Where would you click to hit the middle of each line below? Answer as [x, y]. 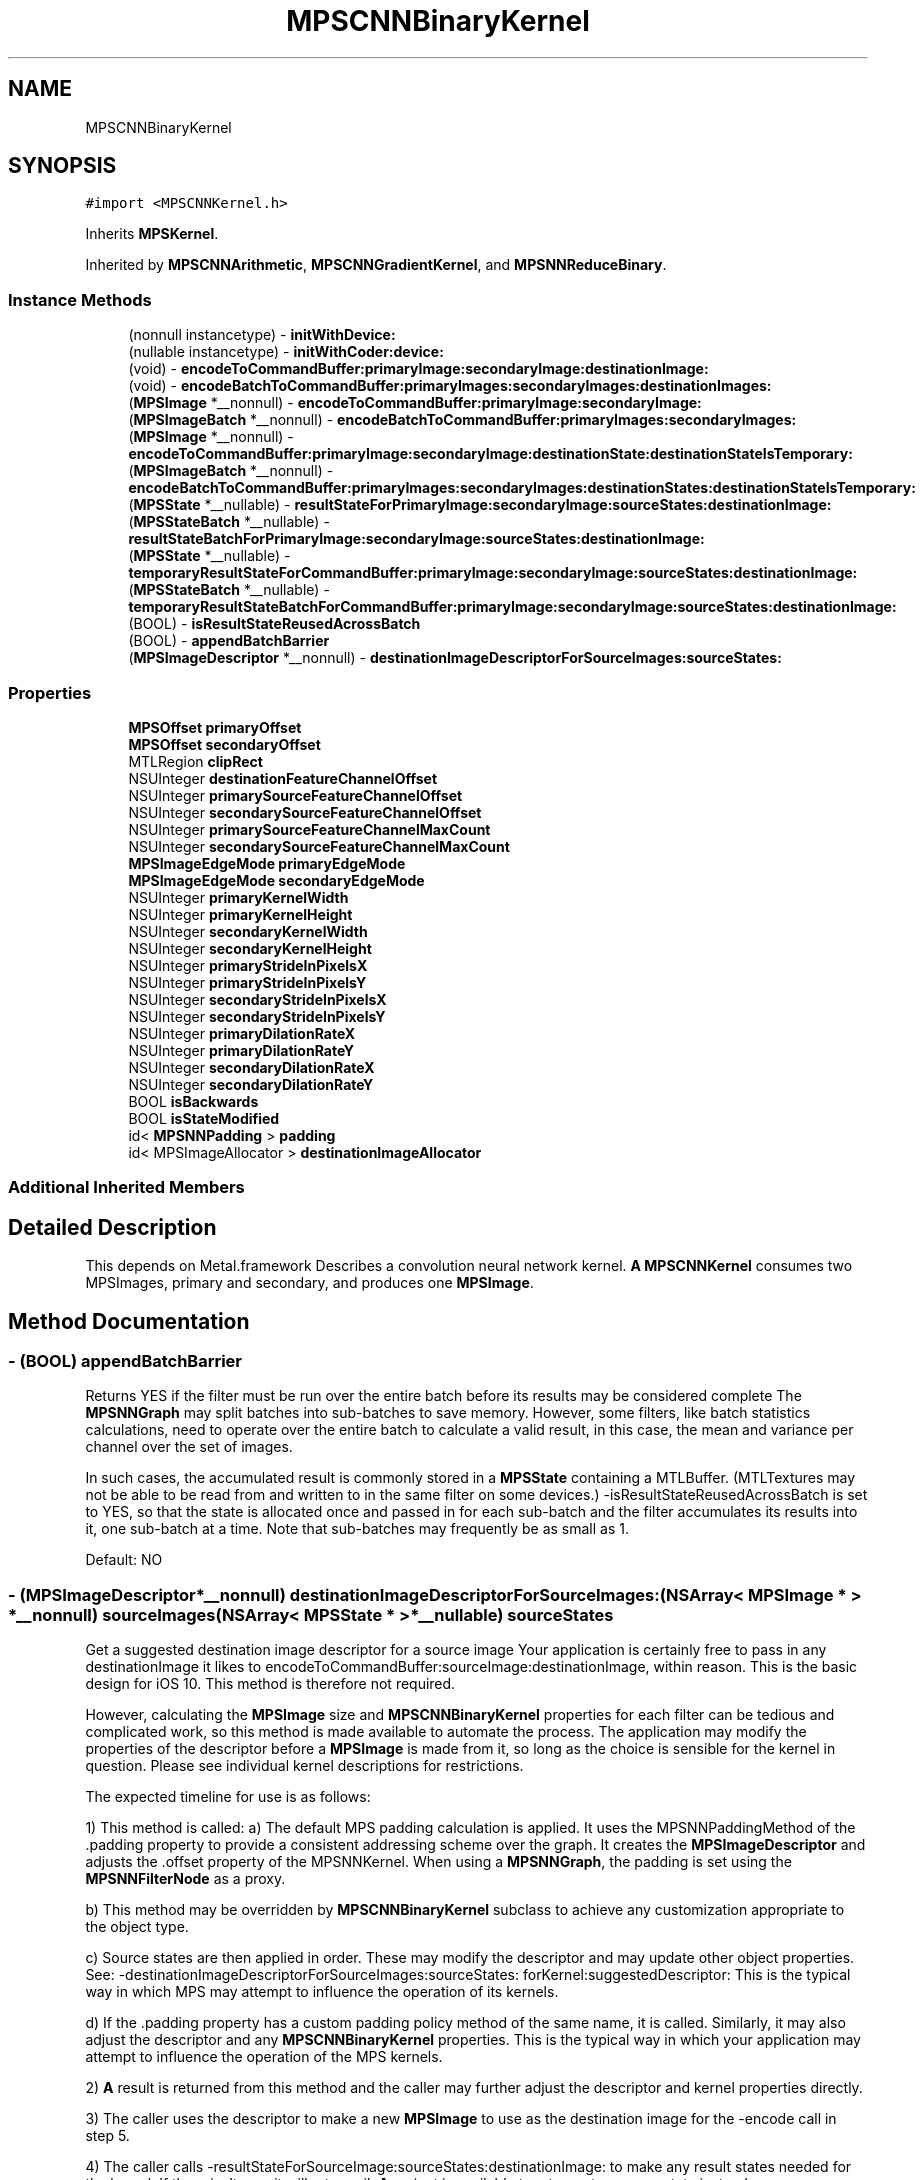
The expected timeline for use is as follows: [228, 1797]
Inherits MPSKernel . [152, 234]
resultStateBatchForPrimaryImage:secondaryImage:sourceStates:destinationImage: [416, 539]
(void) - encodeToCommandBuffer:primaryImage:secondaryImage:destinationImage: [418, 369]
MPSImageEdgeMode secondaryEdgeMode [276, 880]
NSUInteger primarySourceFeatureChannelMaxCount [309, 829]
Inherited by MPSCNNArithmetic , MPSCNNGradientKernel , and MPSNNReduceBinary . [376, 265]
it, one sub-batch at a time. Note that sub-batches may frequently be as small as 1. [357, 1529]
